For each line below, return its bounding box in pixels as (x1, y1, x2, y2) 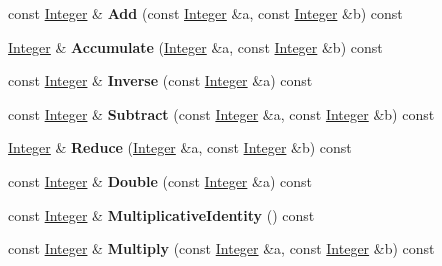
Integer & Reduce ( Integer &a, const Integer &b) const (8, 137, 352, 158)
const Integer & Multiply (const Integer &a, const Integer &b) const (8, 238, 435, 259)
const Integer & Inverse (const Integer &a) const (8, 70, 313, 91)
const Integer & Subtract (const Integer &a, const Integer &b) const (8, 103, 435, 124)
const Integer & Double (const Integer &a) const (8, 170, 312, 191)
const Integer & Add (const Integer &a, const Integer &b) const (8, 3, 403, 23)
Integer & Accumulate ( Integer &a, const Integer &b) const (8, 36, 383, 57)
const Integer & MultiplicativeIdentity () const (8, 204, 315, 225)
